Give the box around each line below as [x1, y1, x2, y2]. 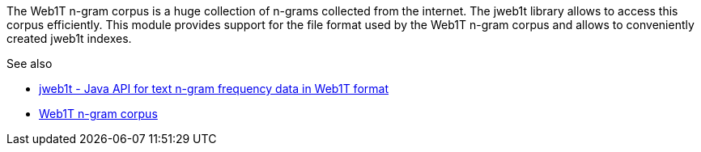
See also [6, 57, 53, 70]
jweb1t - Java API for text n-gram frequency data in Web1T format [39, 82, 389, 95]
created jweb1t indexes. [6, 32, 132, 45]
